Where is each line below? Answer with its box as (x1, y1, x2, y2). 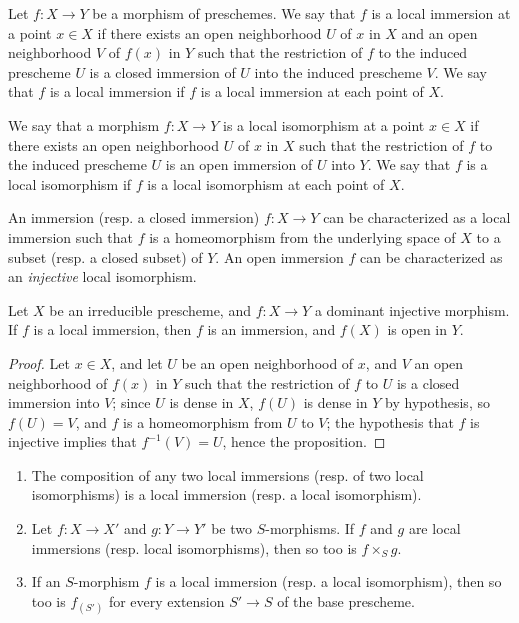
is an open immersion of (165, 154, 313, 175)
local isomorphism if (8, 173, 132, 194)
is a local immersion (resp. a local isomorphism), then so (155, 571, 502, 592)
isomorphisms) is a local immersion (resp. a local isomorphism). (31, 484, 422, 505)
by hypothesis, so (385, 392, 490, 413)
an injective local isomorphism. (8, 266, 197, 287)
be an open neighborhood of (181, 352, 354, 373)
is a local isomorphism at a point (222, 114, 425, 135)
